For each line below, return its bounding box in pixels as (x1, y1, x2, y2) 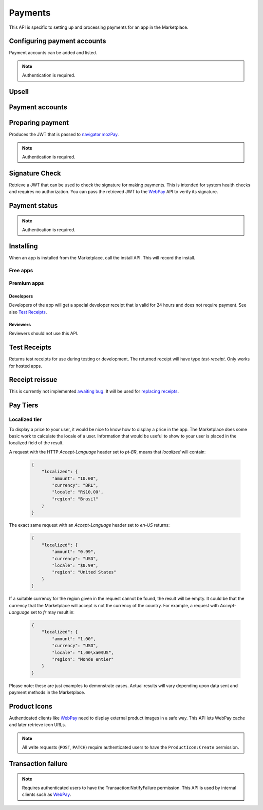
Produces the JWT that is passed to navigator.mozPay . (9, 132, 119, 138)
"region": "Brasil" (52, 496, 98, 502)
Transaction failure (9, 759, 68, 768)
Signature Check (9, 169, 61, 178)
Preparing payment (9, 119, 69, 127)
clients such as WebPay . (22, 791, 71, 797)
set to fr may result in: (30, 609, 75, 615)
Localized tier (9, 416, 42, 423)
